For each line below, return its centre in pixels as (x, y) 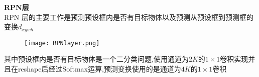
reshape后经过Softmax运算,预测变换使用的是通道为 (99, 68)
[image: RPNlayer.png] (62, 43)
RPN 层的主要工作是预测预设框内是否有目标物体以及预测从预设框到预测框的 (129, 17)
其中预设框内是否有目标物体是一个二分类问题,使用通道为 (96, 59)
